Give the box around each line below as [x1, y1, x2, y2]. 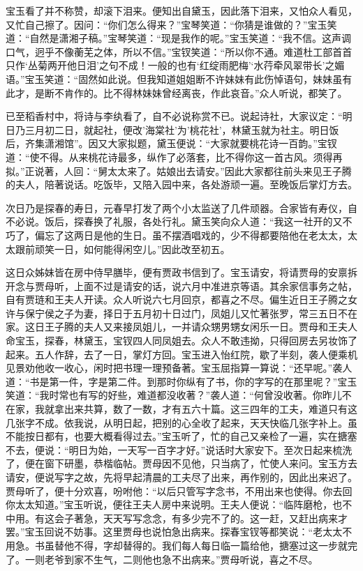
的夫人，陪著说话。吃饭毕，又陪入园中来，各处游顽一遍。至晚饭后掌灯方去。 [6, 177, 357, 192]
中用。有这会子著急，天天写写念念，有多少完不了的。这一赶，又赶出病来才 [6, 510, 348, 525]
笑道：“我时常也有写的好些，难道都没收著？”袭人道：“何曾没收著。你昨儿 [6, 388, 342, 402]
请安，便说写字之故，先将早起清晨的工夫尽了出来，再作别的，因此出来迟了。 [6, 470, 357, 484]
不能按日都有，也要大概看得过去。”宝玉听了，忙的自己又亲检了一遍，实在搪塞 [6, 429, 357, 443]
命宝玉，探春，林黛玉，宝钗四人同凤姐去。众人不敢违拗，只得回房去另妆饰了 [6, 333, 357, 348]
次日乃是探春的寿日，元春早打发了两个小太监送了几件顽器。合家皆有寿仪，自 [6, 200, 357, 215]
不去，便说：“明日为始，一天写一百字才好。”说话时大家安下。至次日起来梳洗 [6, 442, 353, 457]
